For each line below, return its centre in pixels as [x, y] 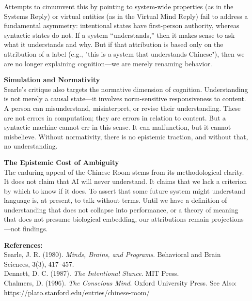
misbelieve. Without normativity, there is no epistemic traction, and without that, [126, 136]
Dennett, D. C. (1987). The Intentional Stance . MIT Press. [92, 273]
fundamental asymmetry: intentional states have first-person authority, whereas [122, 25]
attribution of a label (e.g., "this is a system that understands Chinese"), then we [124, 53]
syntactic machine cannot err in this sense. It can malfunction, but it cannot [118, 127]
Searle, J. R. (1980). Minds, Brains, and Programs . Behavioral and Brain [112, 254]
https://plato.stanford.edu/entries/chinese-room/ [77, 292]
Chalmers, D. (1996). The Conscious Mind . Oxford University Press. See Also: [120, 283]
